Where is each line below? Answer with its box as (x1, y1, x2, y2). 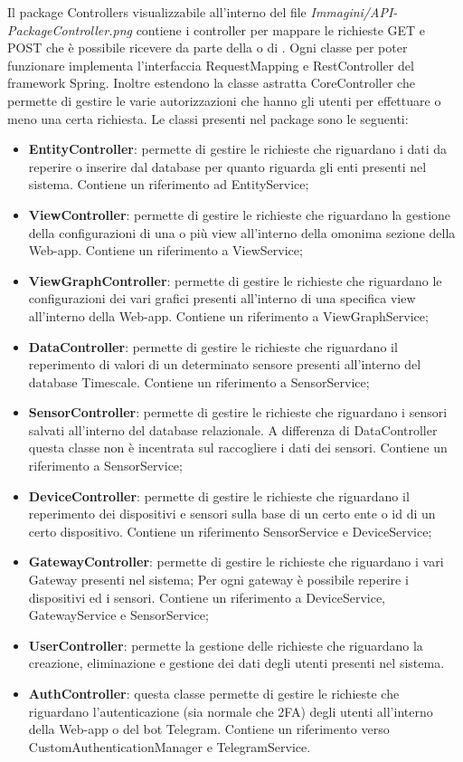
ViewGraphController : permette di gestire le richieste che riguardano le (28, 271, 442, 290)
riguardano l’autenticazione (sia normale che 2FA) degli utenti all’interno (28, 701, 433, 720)
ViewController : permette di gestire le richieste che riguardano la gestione (28, 205, 451, 224)
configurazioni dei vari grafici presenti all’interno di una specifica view (28, 289, 416, 308)
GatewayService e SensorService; (28, 605, 209, 624)
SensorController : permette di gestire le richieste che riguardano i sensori (28, 403, 448, 422)
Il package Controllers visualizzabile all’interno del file (7, 3, 307, 21)
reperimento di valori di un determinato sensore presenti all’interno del (28, 355, 421, 374)
